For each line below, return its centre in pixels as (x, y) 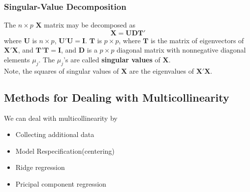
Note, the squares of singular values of (62, 70)
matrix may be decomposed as (90, 25)
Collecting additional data (55, 134)
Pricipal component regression (61, 183)
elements (17, 59)
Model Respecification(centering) (65, 151)
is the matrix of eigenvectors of (197, 40)
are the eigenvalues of (161, 70)
